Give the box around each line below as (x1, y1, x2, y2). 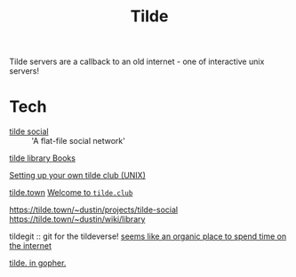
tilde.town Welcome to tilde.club (9, 187, 133, 198)
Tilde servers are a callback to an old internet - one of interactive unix (9, 56, 265, 67)
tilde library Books (9, 153, 76, 163)
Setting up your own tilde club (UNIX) (9, 170, 147, 181)
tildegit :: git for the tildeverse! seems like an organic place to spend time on (9, 231, 287, 241)
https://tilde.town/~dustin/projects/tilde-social (9, 204, 179, 215)
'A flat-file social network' (31, 136, 126, 146)
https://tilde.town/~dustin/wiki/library (9, 214, 146, 225)
